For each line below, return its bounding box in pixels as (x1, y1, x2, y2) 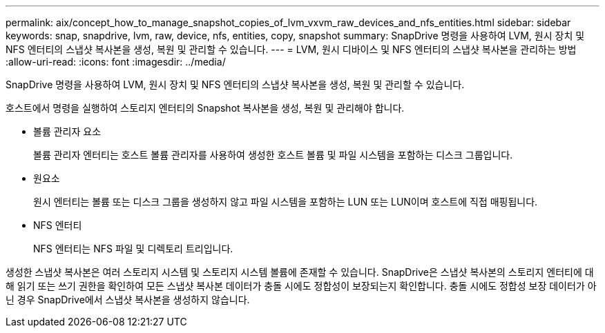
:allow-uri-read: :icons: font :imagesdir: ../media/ (6, 56, 226, 68)
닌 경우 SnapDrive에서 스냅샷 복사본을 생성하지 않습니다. (6, 294, 250, 305)
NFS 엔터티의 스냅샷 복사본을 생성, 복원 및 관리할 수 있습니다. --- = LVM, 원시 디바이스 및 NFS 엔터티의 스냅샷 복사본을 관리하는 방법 (6, 43, 577, 55)
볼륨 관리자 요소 (33, 125, 102, 137)
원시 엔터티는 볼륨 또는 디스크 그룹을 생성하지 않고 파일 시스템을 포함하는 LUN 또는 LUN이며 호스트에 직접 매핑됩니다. (33, 196, 538, 208)
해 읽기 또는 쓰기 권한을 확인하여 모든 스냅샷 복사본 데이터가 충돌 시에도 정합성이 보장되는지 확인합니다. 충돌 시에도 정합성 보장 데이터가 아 (6, 280, 597, 292)
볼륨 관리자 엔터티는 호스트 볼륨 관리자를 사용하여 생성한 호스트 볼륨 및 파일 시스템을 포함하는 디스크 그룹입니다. (33, 149, 513, 161)
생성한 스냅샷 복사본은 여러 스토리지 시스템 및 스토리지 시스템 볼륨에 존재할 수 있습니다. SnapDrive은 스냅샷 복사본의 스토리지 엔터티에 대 (6, 266, 594, 278)
